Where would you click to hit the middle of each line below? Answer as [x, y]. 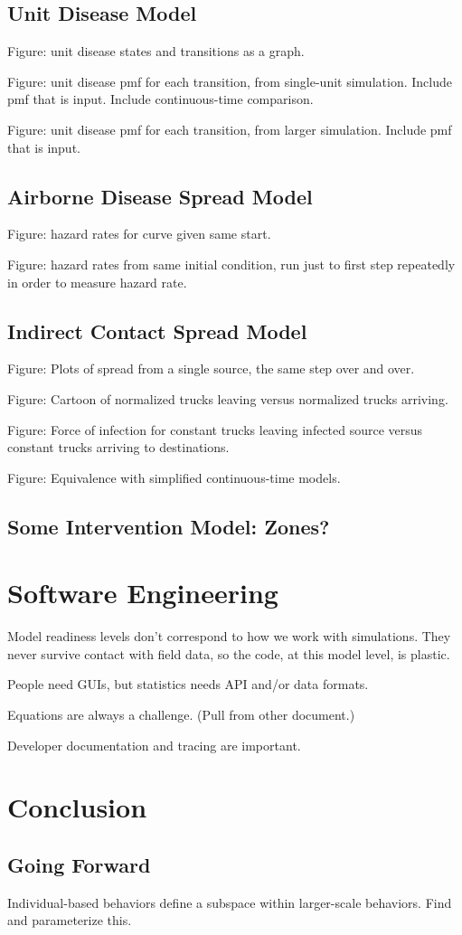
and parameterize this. [70, 920]
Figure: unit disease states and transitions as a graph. [156, 51]
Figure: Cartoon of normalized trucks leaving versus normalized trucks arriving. [228, 398]
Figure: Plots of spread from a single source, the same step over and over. [211, 368]
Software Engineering [143, 593]
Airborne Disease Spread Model [160, 196]
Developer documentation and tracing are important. [154, 745]
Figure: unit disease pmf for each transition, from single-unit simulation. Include [230, 81]
